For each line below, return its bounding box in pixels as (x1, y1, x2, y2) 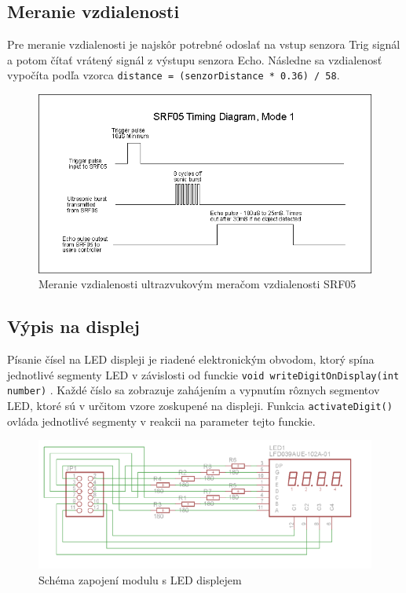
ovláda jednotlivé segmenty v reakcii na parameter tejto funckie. (7, 412, 316, 429)
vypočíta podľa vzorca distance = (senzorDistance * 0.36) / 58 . (7, 67, 340, 83)
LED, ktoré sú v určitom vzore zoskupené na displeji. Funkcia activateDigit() (7, 397, 393, 414)
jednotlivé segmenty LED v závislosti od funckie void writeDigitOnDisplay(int (7, 366, 400, 383)
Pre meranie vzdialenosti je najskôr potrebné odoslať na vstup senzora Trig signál (7, 36, 401, 53)
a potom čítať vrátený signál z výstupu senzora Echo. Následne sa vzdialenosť (7, 51, 382, 68)
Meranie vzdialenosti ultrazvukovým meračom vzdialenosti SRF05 (38, 276, 357, 292)
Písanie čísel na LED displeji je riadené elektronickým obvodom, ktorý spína (7, 351, 375, 368)
